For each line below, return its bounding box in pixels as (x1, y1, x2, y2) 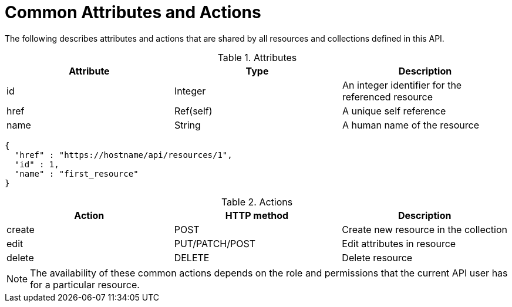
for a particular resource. (30, 278, 140, 291)
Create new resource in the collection (342, 223, 508, 235)
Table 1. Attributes (217, 51, 297, 63)
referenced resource (342, 90, 433, 103)
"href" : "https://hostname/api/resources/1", (14, 150, 233, 160)
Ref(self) (174, 104, 213, 117)
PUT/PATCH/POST (174, 237, 255, 249)
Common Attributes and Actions (5, 2, 261, 22)
